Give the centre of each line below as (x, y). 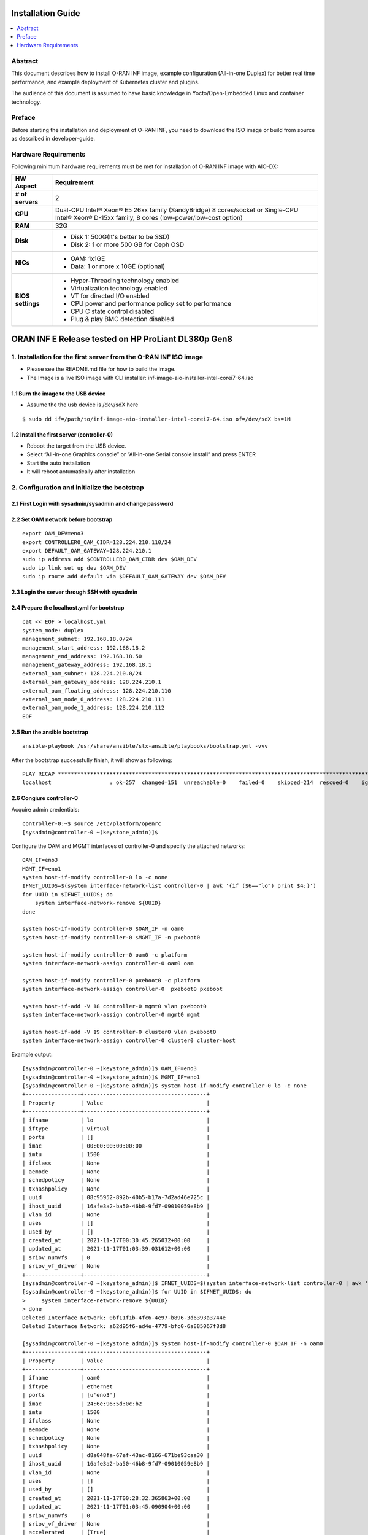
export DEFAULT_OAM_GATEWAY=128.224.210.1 (87, 550)
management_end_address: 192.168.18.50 (82, 656)
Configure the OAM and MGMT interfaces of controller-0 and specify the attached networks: (128, 846)
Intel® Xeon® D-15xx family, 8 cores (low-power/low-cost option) (149, 217)
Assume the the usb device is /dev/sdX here (82, 405)
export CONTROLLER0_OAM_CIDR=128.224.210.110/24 (97, 542)
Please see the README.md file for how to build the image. (101, 369)
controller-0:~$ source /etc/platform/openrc (92, 824)
